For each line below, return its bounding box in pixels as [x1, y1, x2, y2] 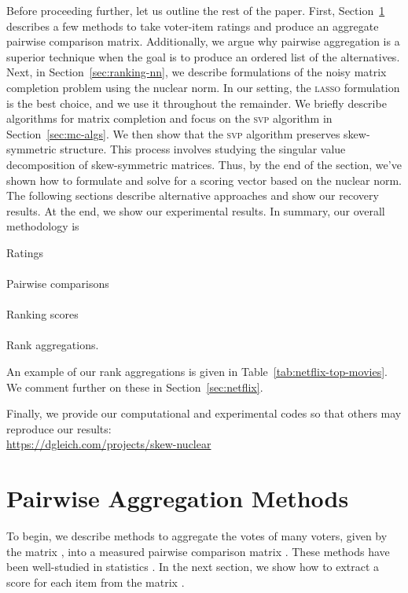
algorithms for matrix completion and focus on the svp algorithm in [6, 110, 333, 127]
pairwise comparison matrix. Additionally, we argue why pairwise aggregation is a [6, 33, 400, 50]
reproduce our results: [6, 420, 112, 436]
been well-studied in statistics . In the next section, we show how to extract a [6, 558, 380, 575]
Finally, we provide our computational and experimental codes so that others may [6, 405, 402, 422]
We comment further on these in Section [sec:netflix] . [6, 378, 263, 395]
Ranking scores [6, 306, 79, 322]
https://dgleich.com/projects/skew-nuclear [6, 436, 211, 452]
